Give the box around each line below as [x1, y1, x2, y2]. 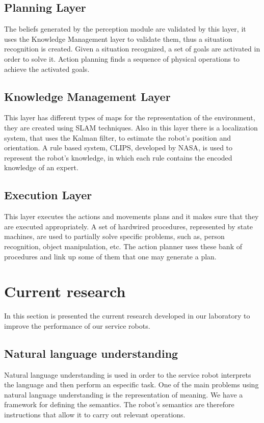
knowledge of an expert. [4, 162, 78, 173]
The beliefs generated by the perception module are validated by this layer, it [4, 23, 246, 34]
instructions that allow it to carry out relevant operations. [4, 409, 186, 419]
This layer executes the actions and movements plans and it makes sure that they [4, 211, 259, 222]
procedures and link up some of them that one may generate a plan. [4, 251, 217, 261]
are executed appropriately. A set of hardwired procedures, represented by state [4, 221, 253, 231]
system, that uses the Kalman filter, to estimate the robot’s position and [4, 132, 231, 143]
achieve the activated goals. [4, 63, 90, 74]
